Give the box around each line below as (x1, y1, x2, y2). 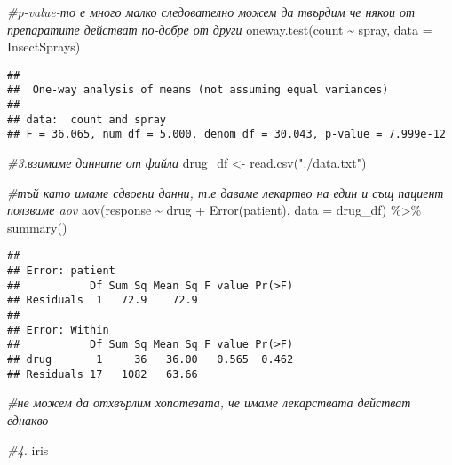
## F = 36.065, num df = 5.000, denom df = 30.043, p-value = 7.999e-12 (7, 128, 446, 141)
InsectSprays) (7, 37, 81, 56)
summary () (7, 217, 67, 236)
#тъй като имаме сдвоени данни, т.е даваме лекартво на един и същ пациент (7, 183, 444, 201)
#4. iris (7, 440, 49, 459)
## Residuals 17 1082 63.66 (7, 367, 198, 381)
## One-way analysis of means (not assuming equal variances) (7, 83, 389, 97)
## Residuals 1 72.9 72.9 (7, 294, 198, 307)
